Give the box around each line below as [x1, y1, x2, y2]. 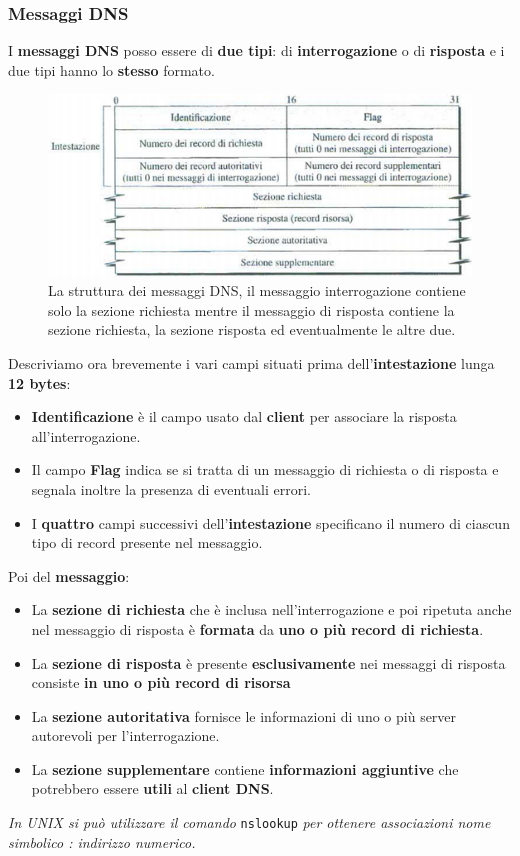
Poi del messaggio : [8, 565, 130, 586]
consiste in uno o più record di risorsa [31, 672, 291, 693]
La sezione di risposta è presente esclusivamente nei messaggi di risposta [31, 652, 506, 673]
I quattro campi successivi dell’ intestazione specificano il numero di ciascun [31, 512, 510, 533]
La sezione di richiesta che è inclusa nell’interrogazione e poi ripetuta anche [31, 599, 512, 620]
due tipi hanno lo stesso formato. [8, 59, 215, 80]
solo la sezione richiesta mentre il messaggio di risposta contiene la [48, 299, 455, 320]
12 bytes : [8, 372, 71, 393]
